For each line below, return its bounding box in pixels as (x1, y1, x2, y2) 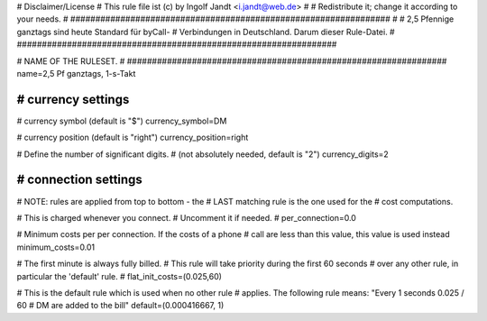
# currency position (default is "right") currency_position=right (16, 132, 249, 143)
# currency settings (16, 91, 130, 107)
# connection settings (16, 172, 143, 188)
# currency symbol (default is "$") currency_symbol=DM (16, 115, 227, 126)
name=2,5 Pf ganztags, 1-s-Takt (16, 68, 136, 78)
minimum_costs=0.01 (16, 242, 96, 252)
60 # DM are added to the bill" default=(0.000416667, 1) (16, 300, 225, 311)
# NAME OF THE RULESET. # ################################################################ (16, 55, 447, 67)
